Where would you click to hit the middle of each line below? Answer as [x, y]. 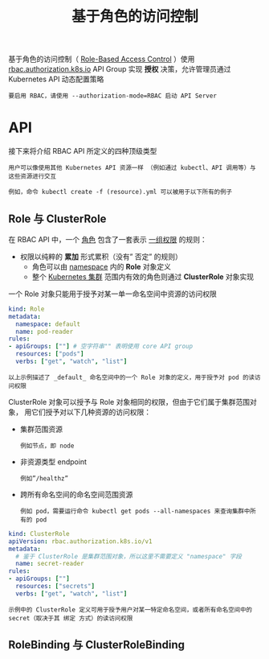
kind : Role [26, 309]
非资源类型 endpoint [53, 461]
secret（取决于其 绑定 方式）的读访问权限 [71, 618]
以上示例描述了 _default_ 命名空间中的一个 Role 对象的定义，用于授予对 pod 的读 [132, 377]
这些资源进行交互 [33, 177]
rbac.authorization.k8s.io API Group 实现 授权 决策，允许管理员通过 [120, 69]
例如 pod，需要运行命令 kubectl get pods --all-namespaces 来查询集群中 [135, 511]
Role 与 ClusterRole [57, 218]
